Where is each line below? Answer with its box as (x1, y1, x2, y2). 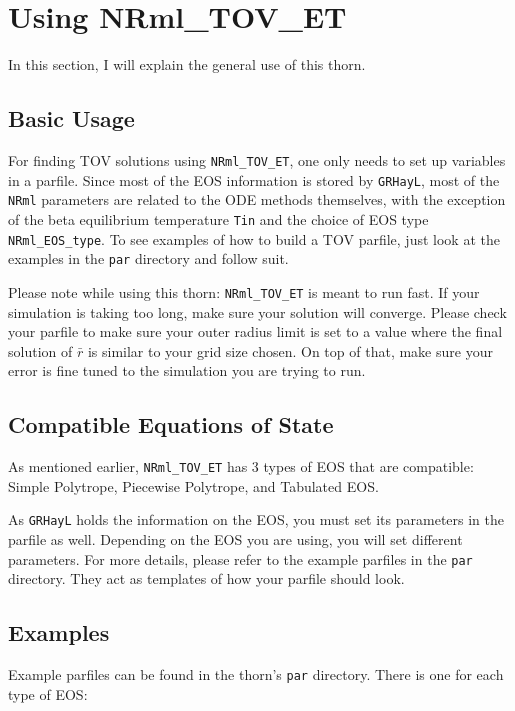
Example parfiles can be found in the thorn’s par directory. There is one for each (8, 664, 504, 685)
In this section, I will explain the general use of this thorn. (8, 54, 366, 75)
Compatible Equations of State (8, 409, 334, 440)
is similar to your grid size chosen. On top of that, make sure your (87, 340, 493, 361)
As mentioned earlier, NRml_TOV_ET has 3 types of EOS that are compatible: (8, 456, 474, 477)
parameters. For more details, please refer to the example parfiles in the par (8, 548, 473, 569)
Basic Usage (8, 103, 135, 134)
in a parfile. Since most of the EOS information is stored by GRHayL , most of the (8, 169, 500, 190)
